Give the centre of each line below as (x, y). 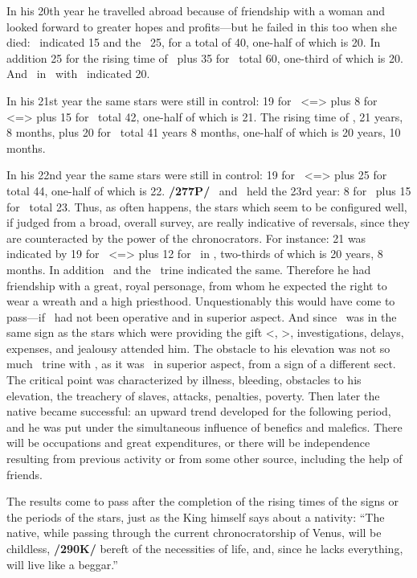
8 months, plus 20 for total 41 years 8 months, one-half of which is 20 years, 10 (204, 132)
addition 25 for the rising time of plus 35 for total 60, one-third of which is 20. (205, 57)
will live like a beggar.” (62, 564)
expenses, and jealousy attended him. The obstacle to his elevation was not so (198, 348)
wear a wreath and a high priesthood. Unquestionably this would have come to (201, 301)
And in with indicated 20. (78, 74)
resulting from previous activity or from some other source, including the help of (204, 459)
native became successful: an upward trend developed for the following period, (199, 411)
